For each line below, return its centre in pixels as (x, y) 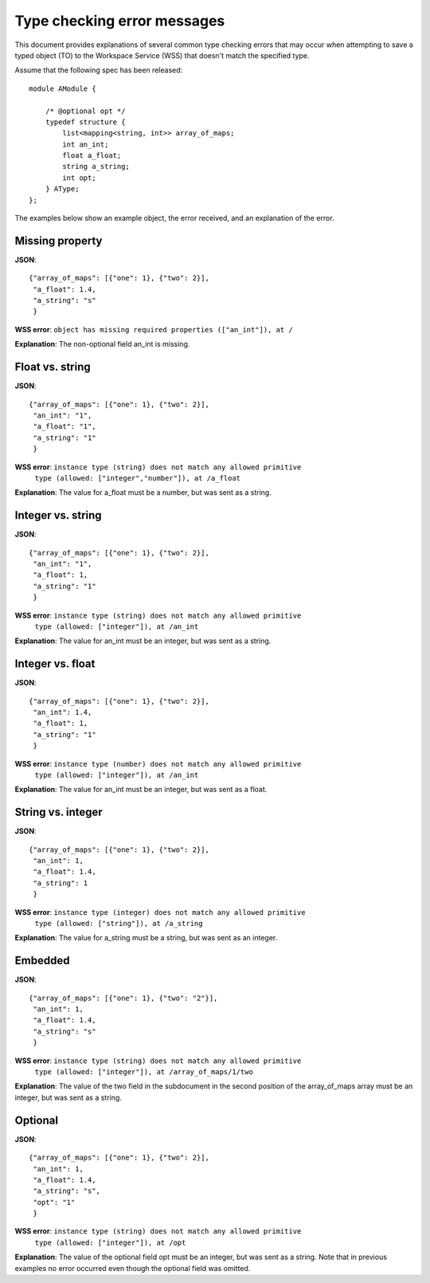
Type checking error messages (120, 21)
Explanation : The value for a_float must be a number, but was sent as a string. (143, 492)
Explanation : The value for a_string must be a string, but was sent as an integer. (146, 938)
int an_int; (86, 144)
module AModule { (63, 88)
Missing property (59, 240)
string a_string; (96, 167)
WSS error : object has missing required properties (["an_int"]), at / (154, 329)
